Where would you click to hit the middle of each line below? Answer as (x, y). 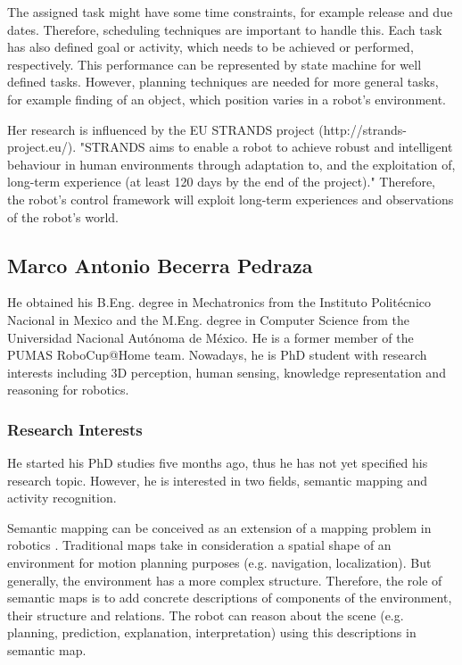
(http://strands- (363, 129)
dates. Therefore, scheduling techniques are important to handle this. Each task (225, 29)
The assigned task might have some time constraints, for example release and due (230, 12)
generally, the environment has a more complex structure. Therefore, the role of (225, 580)
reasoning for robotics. (68, 390)
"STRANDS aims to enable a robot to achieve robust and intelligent (266, 147)
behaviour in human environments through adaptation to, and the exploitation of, (231, 164)
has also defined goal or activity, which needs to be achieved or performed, (210, 47)
